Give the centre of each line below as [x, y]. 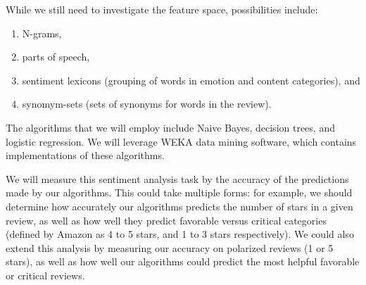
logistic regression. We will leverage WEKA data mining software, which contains [181, 141]
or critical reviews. [45, 275]
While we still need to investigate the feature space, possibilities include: [162, 9]
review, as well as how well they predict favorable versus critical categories [166, 220]
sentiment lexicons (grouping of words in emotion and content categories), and [191, 80]
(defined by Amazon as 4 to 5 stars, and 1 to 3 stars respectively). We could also [180, 234]
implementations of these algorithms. [85, 155]
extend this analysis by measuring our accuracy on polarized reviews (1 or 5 [170, 247]
